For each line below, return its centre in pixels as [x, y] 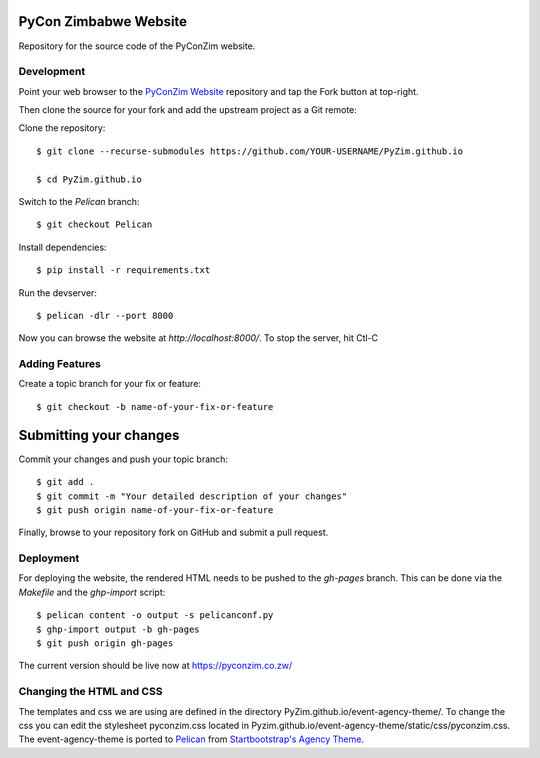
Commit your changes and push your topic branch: [123, 459]
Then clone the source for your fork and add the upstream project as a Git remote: [187, 110]
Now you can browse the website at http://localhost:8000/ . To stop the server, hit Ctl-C [198, 338]
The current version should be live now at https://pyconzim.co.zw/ [155, 666]
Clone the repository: [62, 128]
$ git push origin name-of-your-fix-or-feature [155, 509]
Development [52, 72]
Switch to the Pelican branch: [79, 201]
